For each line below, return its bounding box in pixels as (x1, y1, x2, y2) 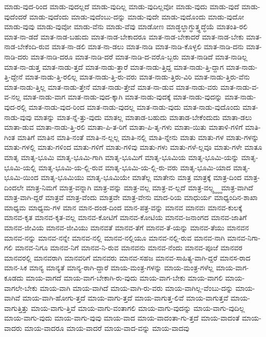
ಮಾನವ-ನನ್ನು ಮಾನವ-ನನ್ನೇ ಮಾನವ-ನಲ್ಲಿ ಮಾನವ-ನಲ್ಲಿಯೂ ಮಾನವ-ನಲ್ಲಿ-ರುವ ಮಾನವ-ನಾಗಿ (4, 232, 225, 243)
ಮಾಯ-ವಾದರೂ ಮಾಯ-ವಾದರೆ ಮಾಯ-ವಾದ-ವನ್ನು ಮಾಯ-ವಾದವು (24, 323, 189, 333)
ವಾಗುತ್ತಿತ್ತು (4, 302, 29, 313)
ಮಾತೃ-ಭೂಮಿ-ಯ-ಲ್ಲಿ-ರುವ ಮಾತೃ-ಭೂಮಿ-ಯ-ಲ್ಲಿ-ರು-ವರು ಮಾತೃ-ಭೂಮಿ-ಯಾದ (38, 162, 231, 172)
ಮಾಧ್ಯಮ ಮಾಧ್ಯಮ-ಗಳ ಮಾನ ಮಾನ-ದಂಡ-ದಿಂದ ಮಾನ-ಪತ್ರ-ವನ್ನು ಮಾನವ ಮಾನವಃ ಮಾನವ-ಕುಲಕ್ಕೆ (4, 202, 242, 212)
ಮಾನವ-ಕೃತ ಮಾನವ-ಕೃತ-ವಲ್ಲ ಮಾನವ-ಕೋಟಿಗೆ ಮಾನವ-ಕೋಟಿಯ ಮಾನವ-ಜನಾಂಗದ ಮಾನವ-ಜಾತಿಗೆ (4, 212, 247, 223)
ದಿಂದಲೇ (4, 182, 24, 192)
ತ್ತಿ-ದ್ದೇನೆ (4, 71, 23, 82)
